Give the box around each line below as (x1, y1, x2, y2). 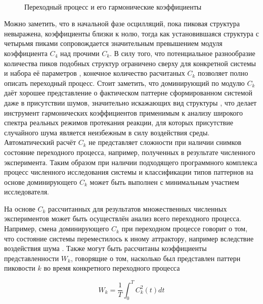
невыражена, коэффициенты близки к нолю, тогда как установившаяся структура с (4, 28, 259, 38)
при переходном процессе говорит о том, (121, 223, 248, 234)
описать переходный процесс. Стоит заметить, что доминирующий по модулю (4, 77, 245, 88)
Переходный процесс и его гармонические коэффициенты (24, 1, 202, 12)
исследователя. (4, 186, 49, 197)
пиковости (4, 263, 35, 273)
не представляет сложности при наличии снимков (89, 137, 242, 147)
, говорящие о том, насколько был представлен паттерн (70, 252, 241, 263)
